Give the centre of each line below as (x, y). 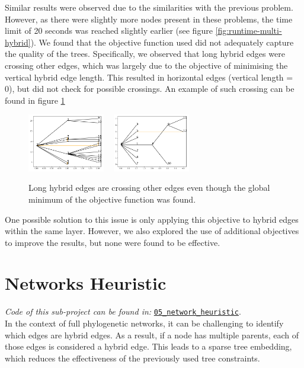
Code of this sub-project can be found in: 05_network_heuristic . (123, 311)
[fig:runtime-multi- (249, 31)
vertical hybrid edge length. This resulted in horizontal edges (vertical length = (149, 77)
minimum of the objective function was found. (112, 199)
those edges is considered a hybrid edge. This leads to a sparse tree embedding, (148, 346)
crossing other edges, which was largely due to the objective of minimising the (146, 65)
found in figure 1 (35, 100)
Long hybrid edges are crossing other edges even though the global (149, 188)
